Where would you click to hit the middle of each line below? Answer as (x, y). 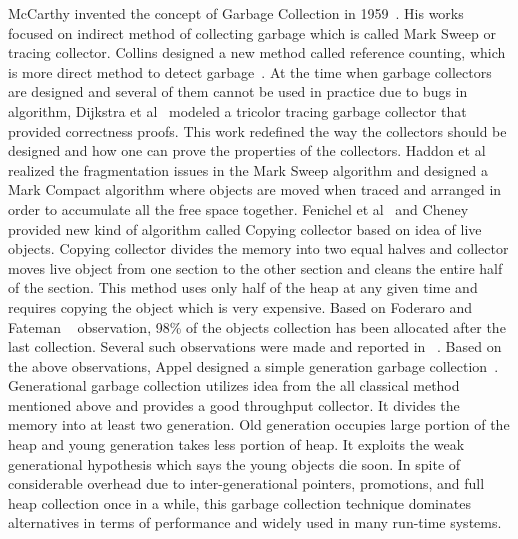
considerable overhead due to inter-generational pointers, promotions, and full (246, 483)
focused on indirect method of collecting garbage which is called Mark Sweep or (252, 32)
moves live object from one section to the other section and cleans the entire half (255, 267)
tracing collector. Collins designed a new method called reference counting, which (257, 52)
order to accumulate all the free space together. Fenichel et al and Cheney (238, 208)
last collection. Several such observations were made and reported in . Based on (255, 346)
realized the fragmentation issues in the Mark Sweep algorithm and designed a (248, 169)
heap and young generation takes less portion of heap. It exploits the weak (236, 444)
